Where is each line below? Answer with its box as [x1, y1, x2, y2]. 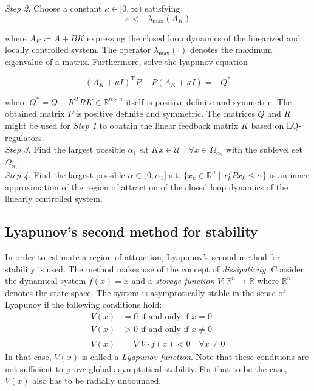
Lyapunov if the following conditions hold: [5, 298, 162, 311]
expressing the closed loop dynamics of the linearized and [87, 31, 301, 44]
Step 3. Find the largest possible [5, 143, 125, 156]
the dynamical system [5, 274, 86, 287]
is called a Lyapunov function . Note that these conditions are [81, 350, 309, 363]
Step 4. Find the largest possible [5, 168, 125, 181]
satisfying [145, 2, 180, 14]
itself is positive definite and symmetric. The [126, 95, 292, 108]
